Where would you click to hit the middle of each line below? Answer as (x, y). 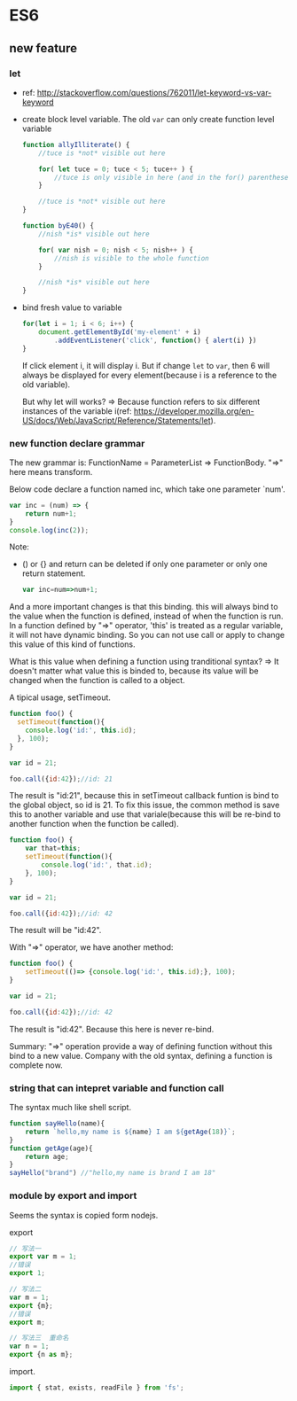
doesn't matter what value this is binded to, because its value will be (134, 671)
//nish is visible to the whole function (132, 258)
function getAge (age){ (51, 1148)
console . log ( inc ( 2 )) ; (49, 530)
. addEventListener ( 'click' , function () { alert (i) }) (156, 340)
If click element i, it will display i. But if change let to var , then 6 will (146, 365)
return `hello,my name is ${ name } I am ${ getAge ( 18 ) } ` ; (131, 1132)
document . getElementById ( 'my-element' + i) (120, 332)
